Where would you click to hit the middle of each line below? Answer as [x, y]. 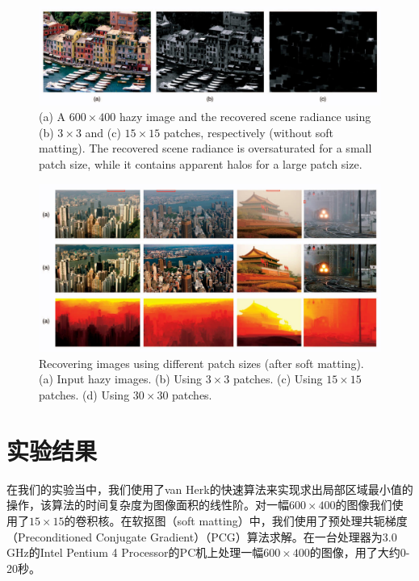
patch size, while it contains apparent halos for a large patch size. [201, 163]
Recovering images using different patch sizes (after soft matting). [201, 363]
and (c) [103, 132]
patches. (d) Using [84, 395]
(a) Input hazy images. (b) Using [120, 379]
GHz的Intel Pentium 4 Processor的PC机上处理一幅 [135, 552]
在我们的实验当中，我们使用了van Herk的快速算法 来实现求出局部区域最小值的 [210, 489]
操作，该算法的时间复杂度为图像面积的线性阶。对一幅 [148, 505]
